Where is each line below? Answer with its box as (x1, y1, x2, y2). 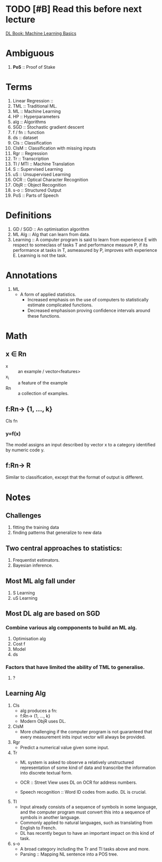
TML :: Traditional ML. (12, 103, 58, 109)
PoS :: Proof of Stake (12, 64, 56, 70)
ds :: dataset (12, 135, 38, 141)
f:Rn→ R (5, 461, 31, 470)
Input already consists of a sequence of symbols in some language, (20, 804, 158, 810)
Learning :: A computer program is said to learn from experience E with (12, 237, 157, 242)
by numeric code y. (5, 447, 45, 453)
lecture (5, 14, 35, 25)
